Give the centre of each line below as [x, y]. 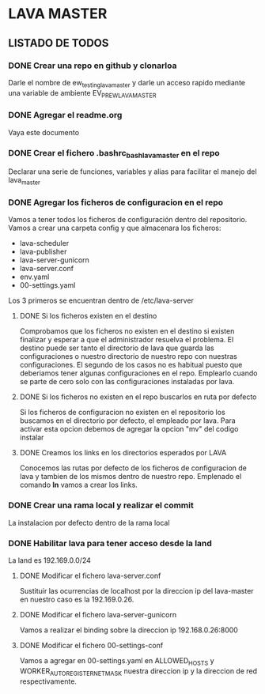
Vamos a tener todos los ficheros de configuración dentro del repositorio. [128, 220]
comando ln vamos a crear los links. [79, 485]
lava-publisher [43, 252]
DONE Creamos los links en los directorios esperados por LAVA [123, 453]
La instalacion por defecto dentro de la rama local [89, 522]
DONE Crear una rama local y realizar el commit [101, 505]
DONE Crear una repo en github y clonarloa [93, 66]
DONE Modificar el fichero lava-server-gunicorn [98, 615]
